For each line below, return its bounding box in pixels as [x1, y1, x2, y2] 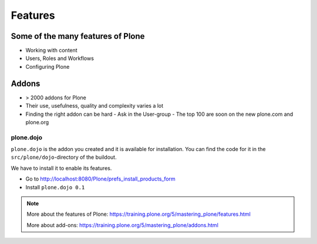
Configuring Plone [25, 63, 70, 70]
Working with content [25, 47, 77, 54]
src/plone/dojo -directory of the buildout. [11, 153, 117, 161]
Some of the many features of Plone [11, 31, 145, 41]
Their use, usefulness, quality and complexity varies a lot [25, 102, 164, 109]
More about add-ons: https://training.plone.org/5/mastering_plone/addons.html [26, 221, 218, 229]
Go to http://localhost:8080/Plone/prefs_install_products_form [25, 175, 176, 182]
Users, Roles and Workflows [25, 55, 94, 62]
